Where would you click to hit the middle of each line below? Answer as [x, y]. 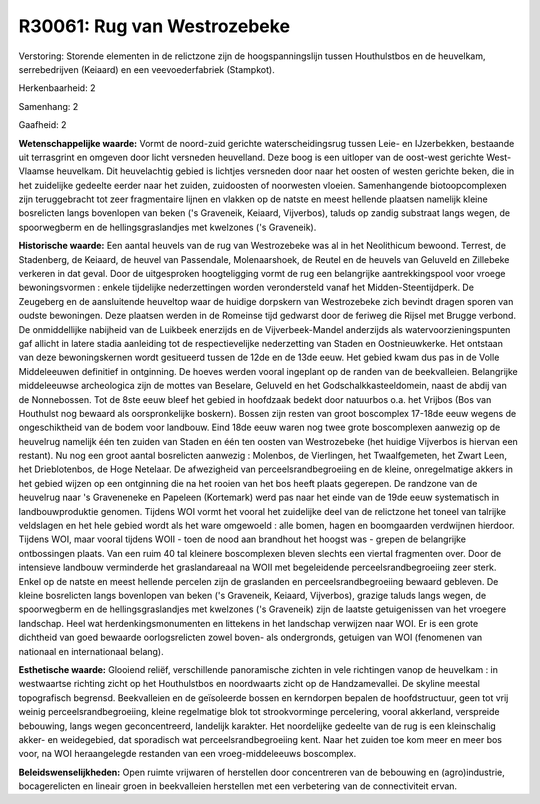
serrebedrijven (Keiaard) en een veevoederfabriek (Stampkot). [146, 69]
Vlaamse [36, 171]
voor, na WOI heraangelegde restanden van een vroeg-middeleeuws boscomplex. [187, 754]
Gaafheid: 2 [42, 125]
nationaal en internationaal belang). [91, 651]
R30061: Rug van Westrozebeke [154, 26]
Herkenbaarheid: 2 [57, 88]
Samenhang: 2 [48, 106]
